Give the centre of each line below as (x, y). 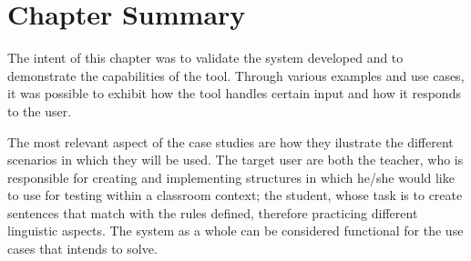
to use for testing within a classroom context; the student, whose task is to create (235, 195)
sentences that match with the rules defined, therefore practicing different (213, 212)
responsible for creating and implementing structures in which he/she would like (231, 177)
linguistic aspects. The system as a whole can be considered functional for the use (235, 231)
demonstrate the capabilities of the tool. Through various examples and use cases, (236, 75)
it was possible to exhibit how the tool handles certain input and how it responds (234, 93)
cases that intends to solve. (82, 249)
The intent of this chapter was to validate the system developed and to (205, 58)
